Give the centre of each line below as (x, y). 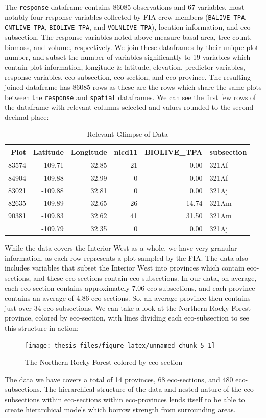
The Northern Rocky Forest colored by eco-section (104, 362)
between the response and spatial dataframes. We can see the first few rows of (130, 97)
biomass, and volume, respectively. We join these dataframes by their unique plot (132, 47)
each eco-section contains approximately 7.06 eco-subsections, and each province (130, 288)
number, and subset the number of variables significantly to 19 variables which (128, 57)
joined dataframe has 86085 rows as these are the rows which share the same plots (133, 87)
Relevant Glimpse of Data (127, 134)
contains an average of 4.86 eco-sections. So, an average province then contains (128, 298)
